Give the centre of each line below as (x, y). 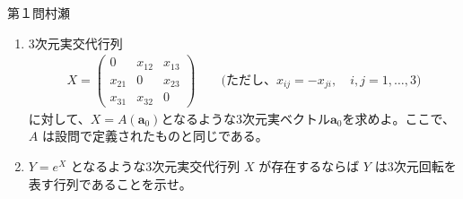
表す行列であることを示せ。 (110, 183)
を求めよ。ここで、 (398, 118)
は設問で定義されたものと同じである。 (155, 136)
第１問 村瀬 (39, 13)
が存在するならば (309, 165)
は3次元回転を (415, 165)
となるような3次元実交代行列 (155, 165)
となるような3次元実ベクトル (246, 118)
